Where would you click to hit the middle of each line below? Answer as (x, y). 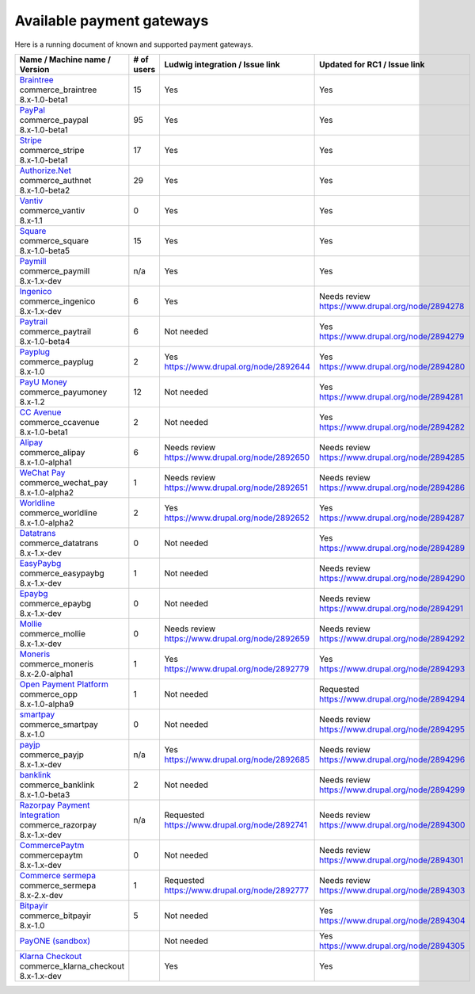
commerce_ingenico (57, 301)
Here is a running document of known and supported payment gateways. (134, 44)
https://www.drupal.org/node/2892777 (236, 890)
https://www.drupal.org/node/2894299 (392, 789)
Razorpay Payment (55, 805)
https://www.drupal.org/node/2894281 (391, 396)
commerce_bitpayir (55, 916)
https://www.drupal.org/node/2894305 (392, 946)
